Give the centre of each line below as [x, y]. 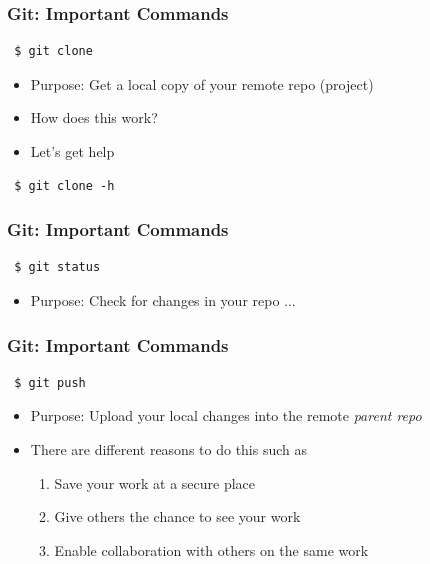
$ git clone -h [64, 185]
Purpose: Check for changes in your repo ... [163, 300]
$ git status [57, 267]
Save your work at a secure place [155, 482]
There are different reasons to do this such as [169, 449]
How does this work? [94, 117]
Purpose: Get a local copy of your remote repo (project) [202, 83]
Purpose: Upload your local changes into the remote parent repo [226, 415]
